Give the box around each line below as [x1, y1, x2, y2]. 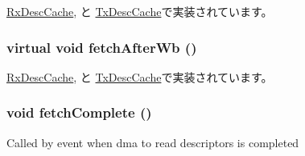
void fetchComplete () [6, 102, 152, 122]
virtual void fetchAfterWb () [6, 37, 197, 57]
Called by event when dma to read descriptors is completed [6, 134, 299, 150]
